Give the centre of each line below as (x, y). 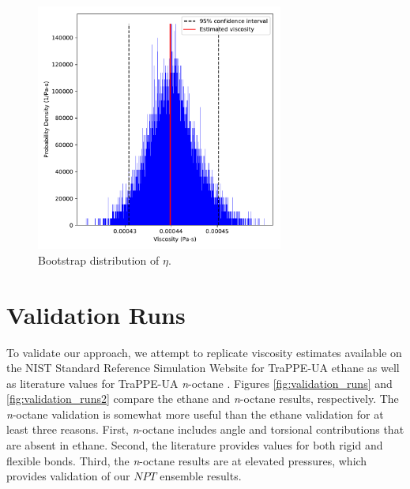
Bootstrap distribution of (99, 260)
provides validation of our (68, 476)
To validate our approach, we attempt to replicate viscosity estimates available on (204, 352)
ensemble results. (201, 476)
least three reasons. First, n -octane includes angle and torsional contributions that (205, 429)
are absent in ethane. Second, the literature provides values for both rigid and (195, 445)
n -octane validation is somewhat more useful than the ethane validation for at (195, 414)
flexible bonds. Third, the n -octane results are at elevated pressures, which (187, 460)
